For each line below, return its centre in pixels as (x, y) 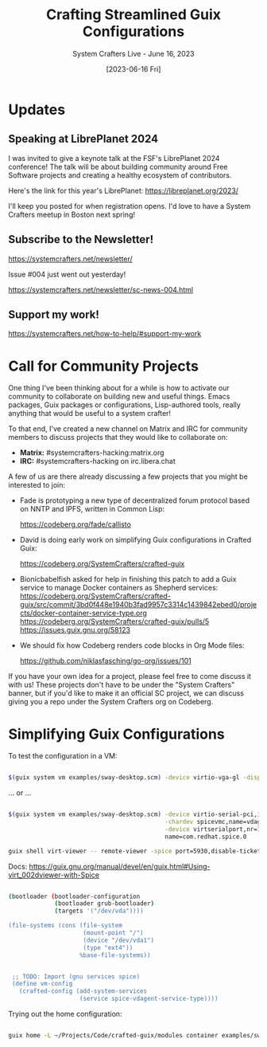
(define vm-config (42, 984)
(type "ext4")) (108, 947)
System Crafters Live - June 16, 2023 (133, 53)
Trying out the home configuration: (65, 1014)
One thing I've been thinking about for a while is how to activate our (119, 388)
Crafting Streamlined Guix (133, 15)
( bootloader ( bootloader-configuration (74, 896)
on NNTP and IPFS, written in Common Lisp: (92, 509)
